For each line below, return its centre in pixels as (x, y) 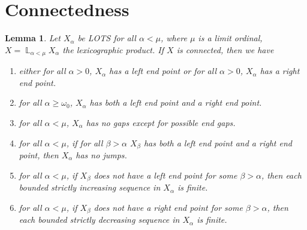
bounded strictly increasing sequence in (90, 187)
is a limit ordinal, (230, 38)
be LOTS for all (107, 38)
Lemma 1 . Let (33, 38)
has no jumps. (101, 155)
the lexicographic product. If (113, 49)
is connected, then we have (225, 49)
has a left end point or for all (163, 71)
